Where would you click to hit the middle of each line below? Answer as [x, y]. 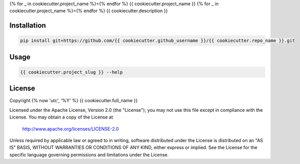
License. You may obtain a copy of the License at [61, 117]
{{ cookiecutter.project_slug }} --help [71, 72]
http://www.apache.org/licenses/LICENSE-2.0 [71, 129]
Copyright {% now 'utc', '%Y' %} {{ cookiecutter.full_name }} [74, 101]
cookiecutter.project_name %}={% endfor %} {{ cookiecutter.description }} [89, 11]
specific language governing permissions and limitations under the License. [89, 155]
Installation [28, 26]
